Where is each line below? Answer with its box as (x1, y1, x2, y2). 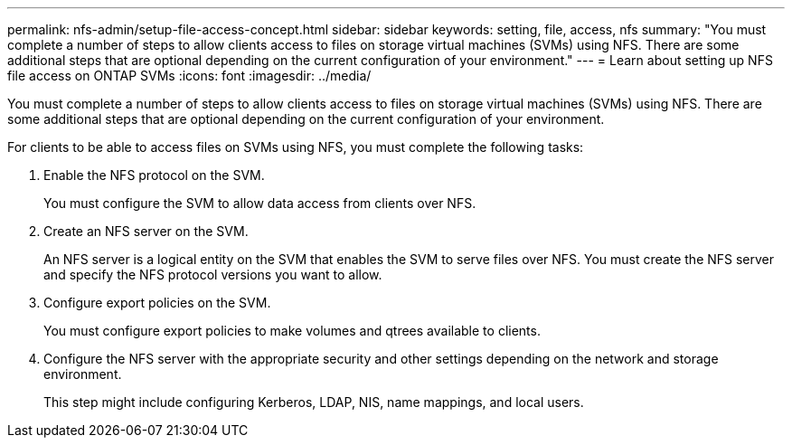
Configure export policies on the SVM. (43, 295, 271, 310)
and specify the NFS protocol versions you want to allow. (43, 267, 382, 282)
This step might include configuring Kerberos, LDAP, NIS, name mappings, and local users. (43, 394, 584, 410)
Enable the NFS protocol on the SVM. (43, 167, 265, 183)
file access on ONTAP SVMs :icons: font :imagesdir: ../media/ (7, 68, 372, 83)
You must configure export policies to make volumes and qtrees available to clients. (43, 323, 541, 338)
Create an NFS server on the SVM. (43, 223, 249, 239)
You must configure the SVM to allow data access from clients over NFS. (43, 195, 476, 211)
